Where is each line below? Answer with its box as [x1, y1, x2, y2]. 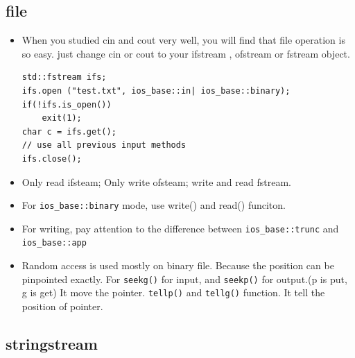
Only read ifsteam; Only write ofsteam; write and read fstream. [21, 174, 291, 189]
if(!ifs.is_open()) [21, 99, 112, 110]
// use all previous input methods [21, 140, 187, 151]
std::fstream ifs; [21, 72, 107, 83]
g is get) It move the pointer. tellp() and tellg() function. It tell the [21, 285, 325, 300]
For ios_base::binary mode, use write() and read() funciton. [21, 198, 286, 212]
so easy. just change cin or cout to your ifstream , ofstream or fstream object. [21, 46, 350, 60]
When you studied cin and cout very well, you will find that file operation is [21, 33, 345, 47]
